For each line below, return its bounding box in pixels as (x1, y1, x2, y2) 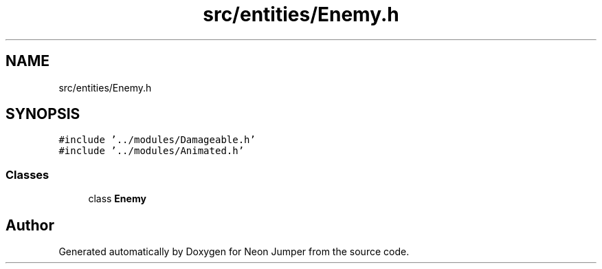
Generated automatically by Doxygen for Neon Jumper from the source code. (58, 246, 410, 258)
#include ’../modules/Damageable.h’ (58, 134, 256, 146)
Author (5, 216, 54, 234)
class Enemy (88, 193, 146, 205)
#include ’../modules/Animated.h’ (58, 145, 245, 157)
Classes (5, 167, 49, 182)
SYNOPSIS (5, 105, 80, 123)
